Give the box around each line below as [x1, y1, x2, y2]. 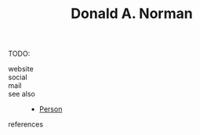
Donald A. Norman [70, 5, 194, 23]
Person [38, 104, 63, 114]
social [8, 72, 27, 82]
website [8, 64, 34, 74]
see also [8, 89, 35, 99]
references [8, 119, 44, 130]
